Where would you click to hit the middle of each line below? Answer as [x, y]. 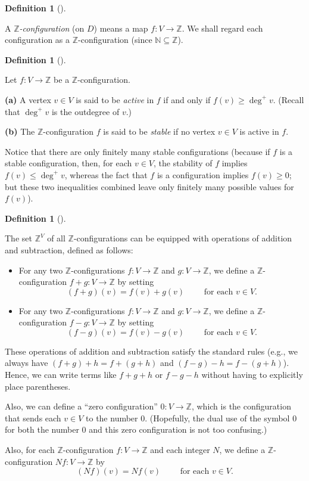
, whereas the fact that [106, 174]
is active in [259, 131]
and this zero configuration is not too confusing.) [178, 429]
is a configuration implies [203, 174]
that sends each [33, 418]
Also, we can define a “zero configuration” [81, 406]
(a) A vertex [28, 99]
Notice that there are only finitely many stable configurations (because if [138, 151]
